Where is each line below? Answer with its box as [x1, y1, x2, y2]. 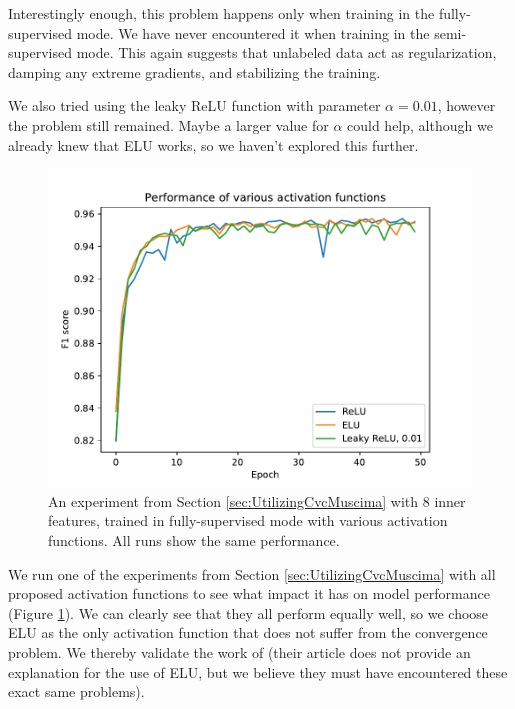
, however [437, 95, 496, 116]
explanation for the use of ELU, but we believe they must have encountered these [8, 661, 508, 682]
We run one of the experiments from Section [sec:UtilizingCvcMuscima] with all [8, 563, 496, 584]
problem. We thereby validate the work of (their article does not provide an [8, 641, 471, 662]
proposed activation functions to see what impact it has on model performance [8, 583, 490, 604]
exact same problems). [8, 681, 145, 702]
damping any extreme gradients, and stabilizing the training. [8, 61, 381, 82]
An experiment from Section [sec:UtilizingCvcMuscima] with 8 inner [48, 490, 466, 511]
